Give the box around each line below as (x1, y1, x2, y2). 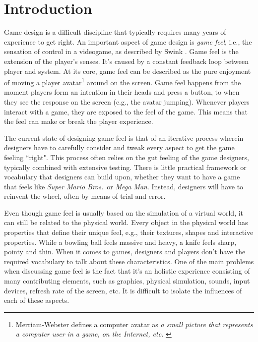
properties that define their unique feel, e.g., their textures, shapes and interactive (4, 227, 254, 237)
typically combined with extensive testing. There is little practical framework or (4, 162, 247, 172)
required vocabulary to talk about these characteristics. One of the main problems (4, 256, 254, 266)
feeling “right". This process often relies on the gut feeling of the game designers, (4, 152, 249, 162)
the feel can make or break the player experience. (4, 116, 153, 126)
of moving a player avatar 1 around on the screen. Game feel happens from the (4, 76, 241, 87)
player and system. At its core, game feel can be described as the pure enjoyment (4, 65, 251, 76)
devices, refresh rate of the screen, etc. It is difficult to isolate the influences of (4, 285, 242, 295)
